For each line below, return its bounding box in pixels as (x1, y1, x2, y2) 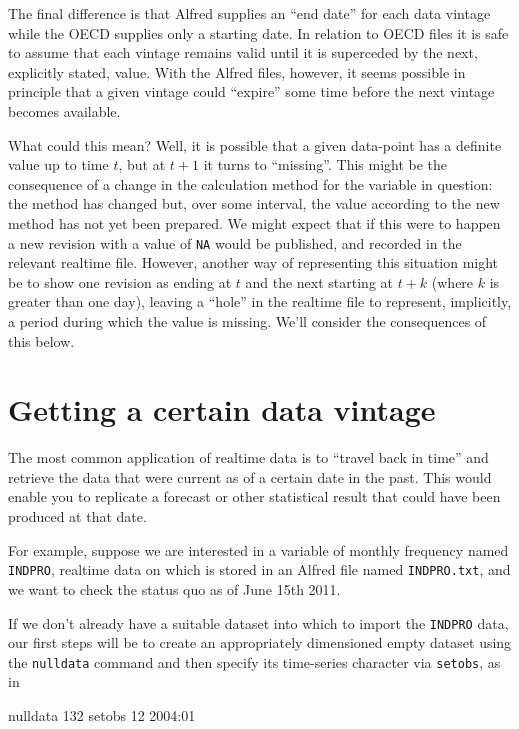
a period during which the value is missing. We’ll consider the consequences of (8, 310, 487, 331)
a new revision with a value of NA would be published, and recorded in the (8, 232, 462, 253)
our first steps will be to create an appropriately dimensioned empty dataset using (8, 632, 512, 653)
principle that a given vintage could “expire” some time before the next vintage (8, 81, 495, 102)
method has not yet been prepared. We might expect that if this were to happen (8, 212, 501, 233)
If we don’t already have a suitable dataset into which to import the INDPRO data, (8, 612, 509, 633)
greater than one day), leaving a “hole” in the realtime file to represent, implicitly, (8, 291, 512, 312)
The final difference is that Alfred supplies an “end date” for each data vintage (8, 3, 491, 23)
